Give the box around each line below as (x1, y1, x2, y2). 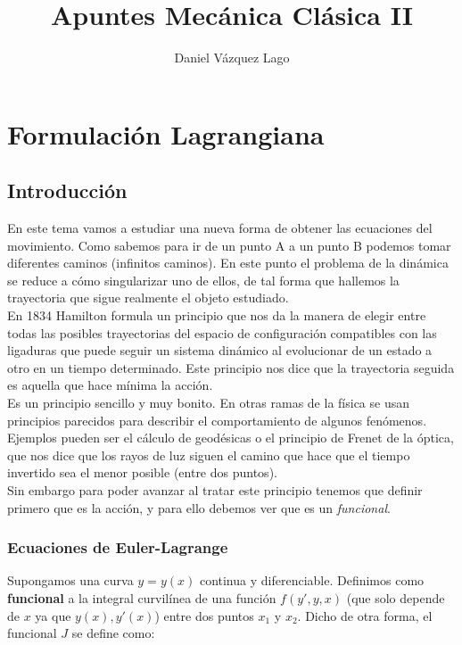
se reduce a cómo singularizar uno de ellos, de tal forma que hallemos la (7, 270, 400, 289)
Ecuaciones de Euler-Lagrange (7, 536, 228, 558)
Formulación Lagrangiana (7, 115, 325, 152)
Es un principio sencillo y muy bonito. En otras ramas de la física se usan (7, 393, 409, 412)
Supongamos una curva (7, 571, 134, 590)
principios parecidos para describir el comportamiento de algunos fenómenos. (7, 410, 427, 429)
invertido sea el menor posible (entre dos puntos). (7, 463, 277, 482)
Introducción (7, 177, 128, 204)
